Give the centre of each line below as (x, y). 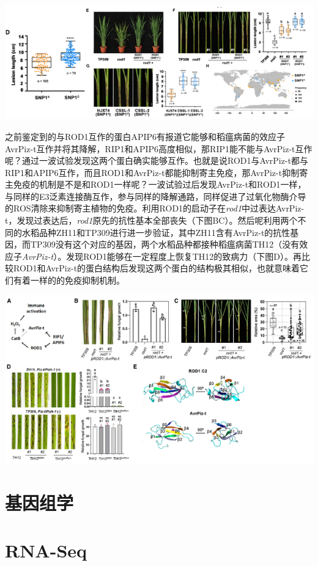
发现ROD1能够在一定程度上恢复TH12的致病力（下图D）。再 (184, 256)
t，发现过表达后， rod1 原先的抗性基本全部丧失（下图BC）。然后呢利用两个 (151, 220)
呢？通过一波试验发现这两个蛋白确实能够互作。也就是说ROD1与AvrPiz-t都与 (157, 160)
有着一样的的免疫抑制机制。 (69, 280)
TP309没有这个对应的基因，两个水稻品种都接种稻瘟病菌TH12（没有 (165, 244)
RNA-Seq (46, 550)
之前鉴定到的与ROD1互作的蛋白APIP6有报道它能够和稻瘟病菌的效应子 (145, 136)
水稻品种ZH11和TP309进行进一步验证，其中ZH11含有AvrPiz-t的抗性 (156, 232)
